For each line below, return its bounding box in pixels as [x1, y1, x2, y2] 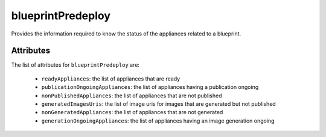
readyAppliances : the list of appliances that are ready [41, 75, 181, 82]
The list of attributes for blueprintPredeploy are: [11, 61, 140, 68]
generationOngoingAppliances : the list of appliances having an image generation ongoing [41, 117, 275, 124]
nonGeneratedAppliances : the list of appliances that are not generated [41, 109, 223, 116]
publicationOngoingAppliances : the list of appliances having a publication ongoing [41, 84, 259, 91]
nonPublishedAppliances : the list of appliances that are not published [41, 92, 223, 99]
